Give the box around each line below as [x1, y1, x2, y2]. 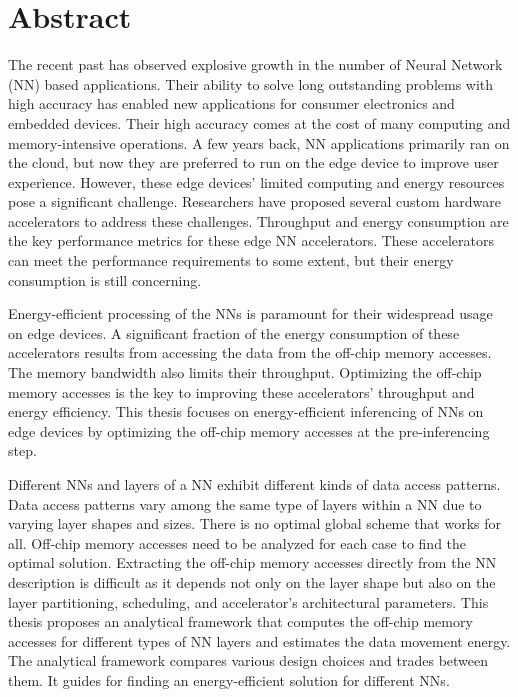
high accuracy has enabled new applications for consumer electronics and [8, 93, 455, 114]
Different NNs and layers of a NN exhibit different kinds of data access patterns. [8, 474, 501, 494]
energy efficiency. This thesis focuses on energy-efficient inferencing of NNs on [8, 401, 484, 422]
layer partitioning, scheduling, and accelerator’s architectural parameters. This [8, 591, 489, 612]
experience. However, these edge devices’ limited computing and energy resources [8, 171, 505, 192]
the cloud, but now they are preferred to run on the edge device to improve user [8, 152, 499, 173]
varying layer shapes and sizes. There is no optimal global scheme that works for [8, 513, 502, 534]
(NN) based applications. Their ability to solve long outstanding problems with [8, 73, 494, 94]
